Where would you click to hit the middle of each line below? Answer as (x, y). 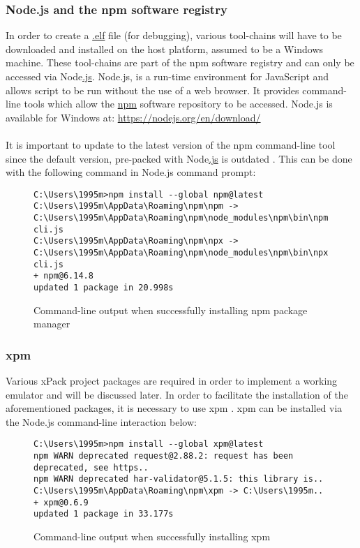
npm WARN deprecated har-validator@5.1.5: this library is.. (179, 479)
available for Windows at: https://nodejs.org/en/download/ (133, 117)
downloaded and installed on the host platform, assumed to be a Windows (165, 49)
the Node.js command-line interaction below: (101, 421)
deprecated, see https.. (91, 467)
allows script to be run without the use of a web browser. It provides (152, 90)
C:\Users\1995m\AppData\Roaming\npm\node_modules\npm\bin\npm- (183, 218)
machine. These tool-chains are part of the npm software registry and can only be (180, 62)
